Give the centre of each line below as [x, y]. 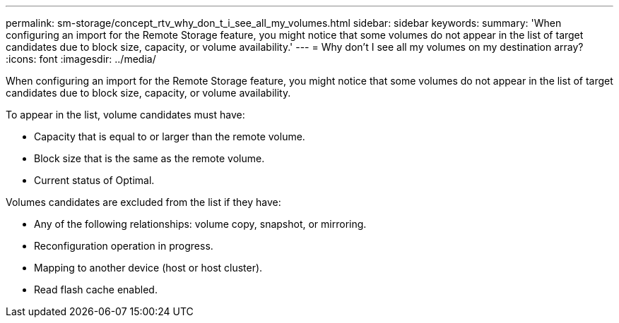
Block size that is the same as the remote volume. [149, 158]
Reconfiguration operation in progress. [124, 246]
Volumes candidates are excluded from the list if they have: [143, 202]
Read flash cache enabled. [96, 290]
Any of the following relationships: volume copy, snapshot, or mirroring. [200, 224]
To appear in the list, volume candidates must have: [125, 115]
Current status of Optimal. [94, 180]
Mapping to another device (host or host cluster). [148, 268]
